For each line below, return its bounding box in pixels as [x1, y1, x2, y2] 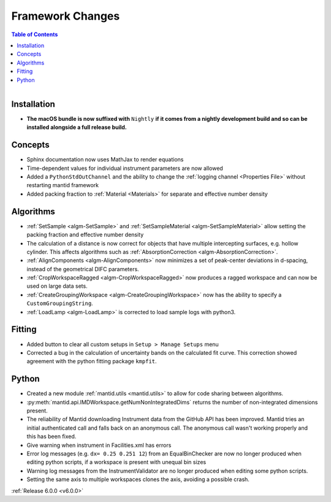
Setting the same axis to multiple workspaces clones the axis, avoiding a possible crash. [26, 476, 249, 483]
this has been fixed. [26, 433, 77, 440]
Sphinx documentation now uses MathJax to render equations [26, 156, 184, 163]
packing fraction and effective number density [26, 231, 144, 239]
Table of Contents [11, 31, 58, 38]
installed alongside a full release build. [26, 123, 127, 131]
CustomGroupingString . [26, 299, 93, 307]
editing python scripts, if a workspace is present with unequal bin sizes [26, 458, 207, 466]
